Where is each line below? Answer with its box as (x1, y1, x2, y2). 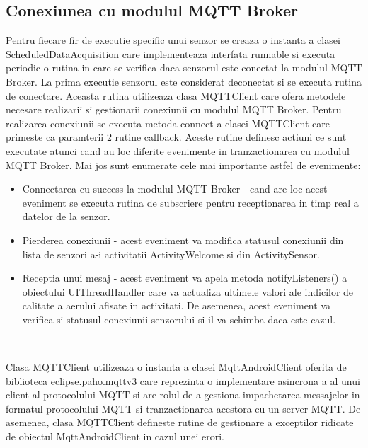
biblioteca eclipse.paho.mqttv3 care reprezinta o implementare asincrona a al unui (6, 373, 360, 388)
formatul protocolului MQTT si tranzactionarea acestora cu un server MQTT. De (6, 401, 361, 415)
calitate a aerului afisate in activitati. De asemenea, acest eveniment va (22, 298, 330, 313)
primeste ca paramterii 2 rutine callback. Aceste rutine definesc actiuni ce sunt (6, 130, 347, 144)
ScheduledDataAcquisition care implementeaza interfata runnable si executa (6, 46, 335, 61)
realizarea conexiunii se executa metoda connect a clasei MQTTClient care (6, 115, 330, 130)
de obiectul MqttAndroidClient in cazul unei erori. (6, 429, 224, 444)
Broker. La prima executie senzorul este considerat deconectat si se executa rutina (6, 74, 362, 88)
